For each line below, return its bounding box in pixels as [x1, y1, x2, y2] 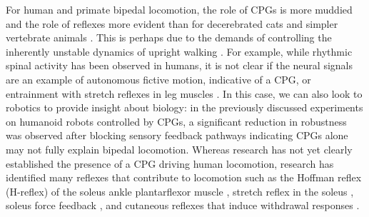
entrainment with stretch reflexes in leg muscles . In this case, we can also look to [6, 86, 363, 101]
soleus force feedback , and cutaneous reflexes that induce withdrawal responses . [6, 198, 360, 213]
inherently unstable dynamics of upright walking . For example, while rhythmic [6, 44, 353, 59]
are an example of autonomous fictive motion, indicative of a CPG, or [6, 71, 311, 86]
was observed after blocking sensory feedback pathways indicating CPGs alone [6, 128, 348, 143]
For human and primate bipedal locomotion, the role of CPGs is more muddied [6, 2, 353, 16]
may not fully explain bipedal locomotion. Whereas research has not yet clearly [6, 141, 353, 156]
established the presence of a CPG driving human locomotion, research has [6, 156, 334, 171]
